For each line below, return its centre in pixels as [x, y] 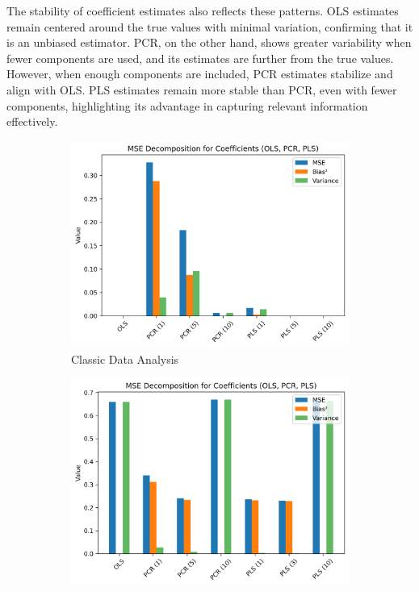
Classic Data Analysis [125, 359]
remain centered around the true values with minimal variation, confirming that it [210, 26]
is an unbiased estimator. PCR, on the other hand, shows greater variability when [209, 42]
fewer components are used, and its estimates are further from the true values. [200, 58]
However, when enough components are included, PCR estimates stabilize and [200, 74]
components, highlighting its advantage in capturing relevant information [187, 105]
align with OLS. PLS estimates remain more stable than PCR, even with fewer [202, 89]
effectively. [32, 121]
